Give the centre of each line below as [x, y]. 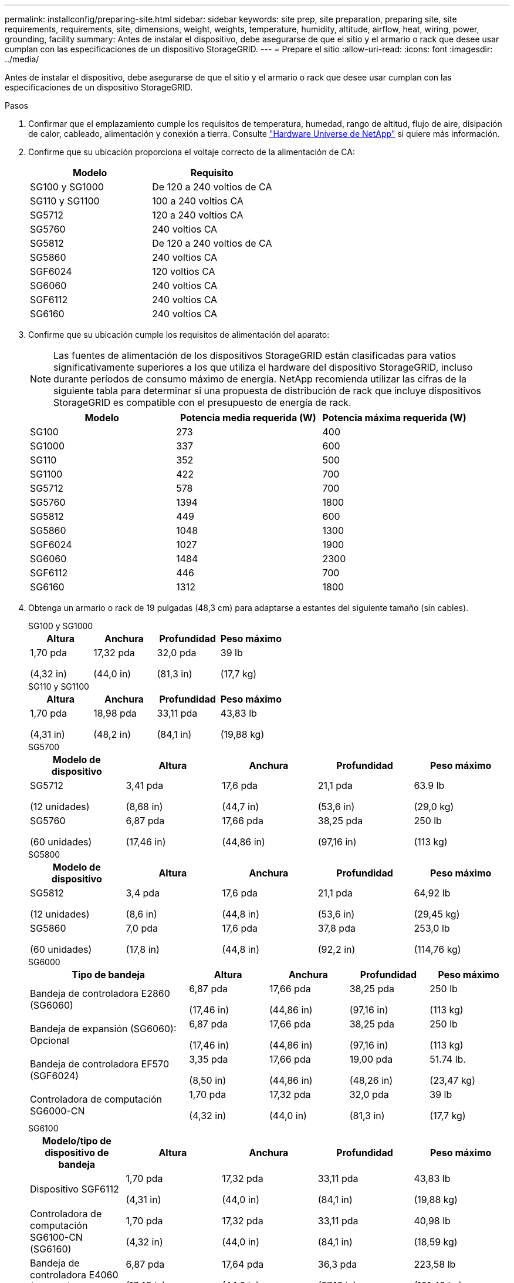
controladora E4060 [74, 1275]
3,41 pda [145, 785]
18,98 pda [115, 713]
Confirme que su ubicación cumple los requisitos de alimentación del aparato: [179, 335]
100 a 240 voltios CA [198, 201]
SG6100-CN [56, 1237]
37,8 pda [337, 928]
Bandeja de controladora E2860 [100, 993]
